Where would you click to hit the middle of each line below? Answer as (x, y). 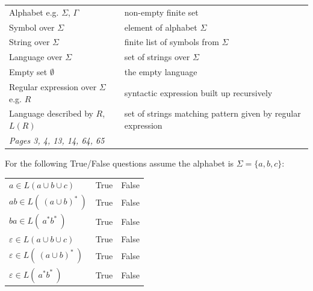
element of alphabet (161, 27)
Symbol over (32, 27)
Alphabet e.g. (34, 12)
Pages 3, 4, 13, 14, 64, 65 (57, 140)
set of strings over (157, 57)
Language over (36, 57)
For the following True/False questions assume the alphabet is (119, 163)
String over (29, 42)
